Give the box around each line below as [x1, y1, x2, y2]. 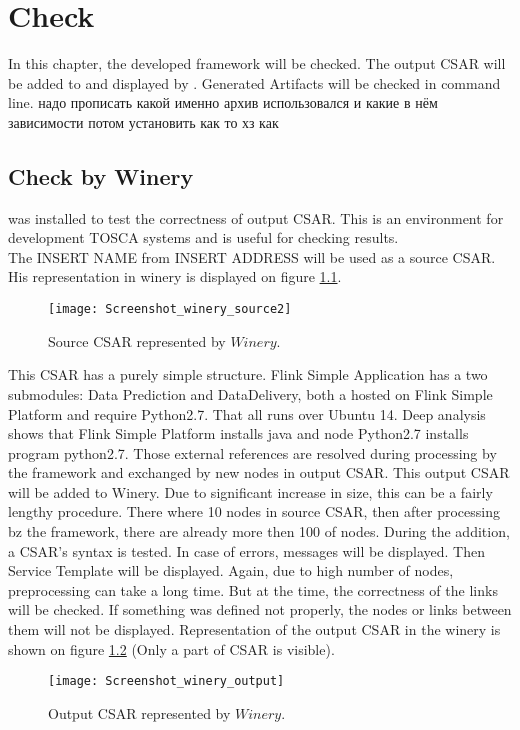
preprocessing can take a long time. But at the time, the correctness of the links [8, 579, 498, 600]
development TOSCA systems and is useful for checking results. [8, 227, 399, 248]
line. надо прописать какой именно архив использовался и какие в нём [8, 92, 438, 113]
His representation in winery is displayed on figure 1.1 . [8, 266, 342, 287]
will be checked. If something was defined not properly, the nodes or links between [8, 599, 512, 620]
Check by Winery [8, 160, 194, 191]
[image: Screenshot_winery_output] [48, 674, 285, 689]
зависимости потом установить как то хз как [8, 111, 279, 132]
